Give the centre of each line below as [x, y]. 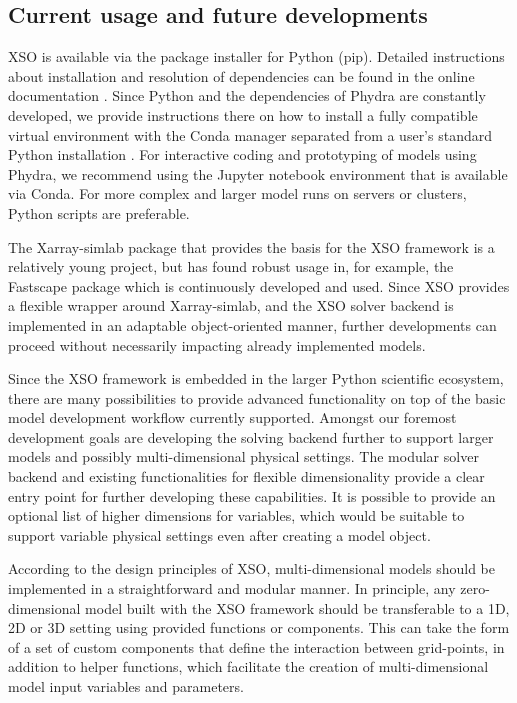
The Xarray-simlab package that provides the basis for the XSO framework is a [251, 246]
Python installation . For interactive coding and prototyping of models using [242, 154]
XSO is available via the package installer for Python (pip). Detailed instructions [256, 56]
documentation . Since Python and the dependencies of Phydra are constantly [247, 95]
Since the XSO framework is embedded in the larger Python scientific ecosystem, [256, 378]
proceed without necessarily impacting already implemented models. [217, 344]
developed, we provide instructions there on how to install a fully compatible [243, 114]
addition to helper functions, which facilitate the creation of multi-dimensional [248, 666]
